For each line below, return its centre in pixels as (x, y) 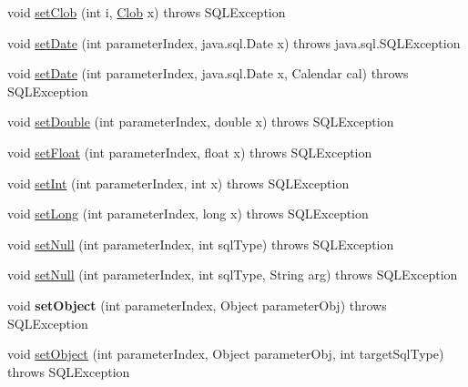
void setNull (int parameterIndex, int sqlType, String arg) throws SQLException (233, 275)
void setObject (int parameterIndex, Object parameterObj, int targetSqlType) (226, 354)
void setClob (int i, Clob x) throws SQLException (147, 12)
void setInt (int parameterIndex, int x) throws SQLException (178, 183)
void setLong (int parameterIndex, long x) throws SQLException (188, 214)
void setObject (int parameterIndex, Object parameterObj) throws (197, 305)
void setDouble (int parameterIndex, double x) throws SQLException (201, 122)
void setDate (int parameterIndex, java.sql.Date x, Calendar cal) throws (208, 73)
